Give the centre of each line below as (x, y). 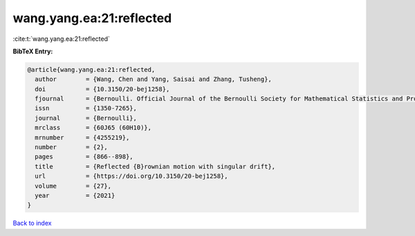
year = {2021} (75, 196)
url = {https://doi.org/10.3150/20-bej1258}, (131, 176)
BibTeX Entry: (33, 51)
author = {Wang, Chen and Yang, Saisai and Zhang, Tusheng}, (154, 79)
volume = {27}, (73, 186)
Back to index (32, 223)
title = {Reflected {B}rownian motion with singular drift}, (155, 166)
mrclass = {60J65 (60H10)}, (93, 128)
